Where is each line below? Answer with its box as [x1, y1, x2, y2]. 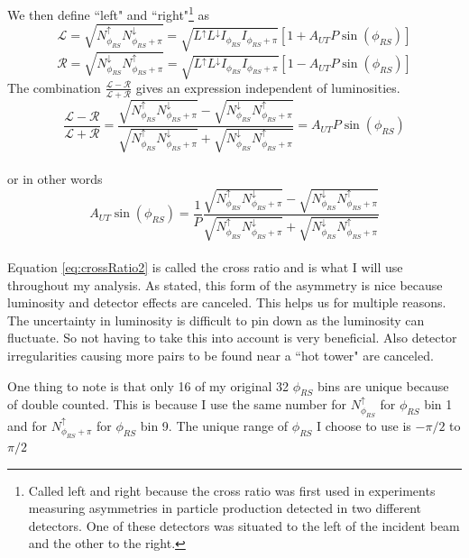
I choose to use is [317, 416, 411, 435]
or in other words [7, 169, 103, 188]
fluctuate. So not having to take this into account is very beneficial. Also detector [7, 328, 457, 347]
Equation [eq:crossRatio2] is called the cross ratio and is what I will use [7, 258, 403, 276]
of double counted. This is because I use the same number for [7, 395, 347, 414]
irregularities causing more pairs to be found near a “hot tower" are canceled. [7, 345, 434, 364]
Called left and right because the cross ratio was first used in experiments [28, 480, 436, 499]
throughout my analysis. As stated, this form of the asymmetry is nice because [7, 275, 443, 294]
